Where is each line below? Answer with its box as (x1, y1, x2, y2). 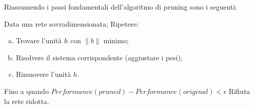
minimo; (103, 35, 129, 46)
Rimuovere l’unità (16, 69, 71, 79)
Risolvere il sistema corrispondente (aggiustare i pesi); (16, 52, 183, 62)
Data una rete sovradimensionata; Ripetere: (4, 18, 139, 29)
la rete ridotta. (4, 95, 49, 106)
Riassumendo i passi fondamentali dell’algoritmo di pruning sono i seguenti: (4, 2, 237, 12)
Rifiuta (228, 85, 250, 96)
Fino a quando (4, 85, 49, 96)
